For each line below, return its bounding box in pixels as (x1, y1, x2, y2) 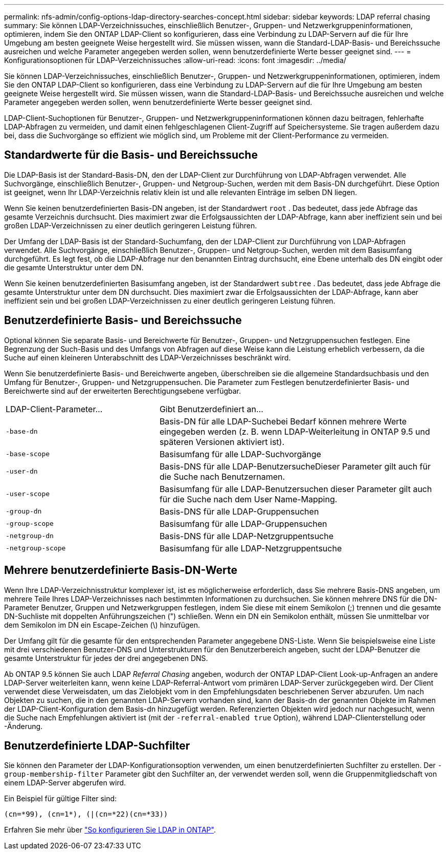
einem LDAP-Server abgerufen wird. (4, 778, 126, 787)
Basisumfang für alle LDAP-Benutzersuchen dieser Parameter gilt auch (159, 483, 432, 494)
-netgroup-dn (6, 532, 54, 540)
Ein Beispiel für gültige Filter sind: (4, 794, 117, 803)
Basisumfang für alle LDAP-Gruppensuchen (159, 518, 327, 529)
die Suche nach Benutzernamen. (159, 471, 285, 482)
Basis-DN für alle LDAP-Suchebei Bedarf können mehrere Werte (159, 416, 407, 426)
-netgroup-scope (6, 544, 66, 552)
